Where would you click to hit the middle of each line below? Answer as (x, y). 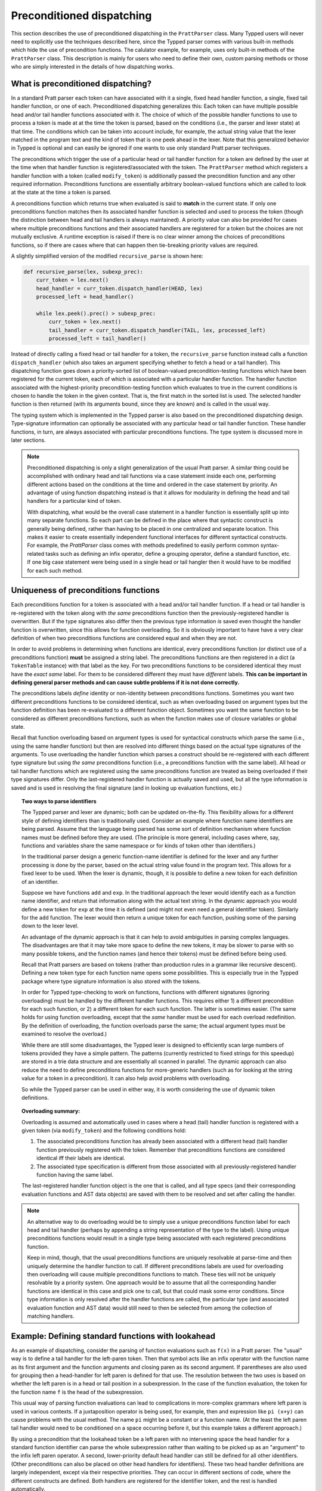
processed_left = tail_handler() (97, 339)
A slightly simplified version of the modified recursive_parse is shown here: (107, 256)
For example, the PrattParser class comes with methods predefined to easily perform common (143, 545)
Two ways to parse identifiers (59, 802)
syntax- (270, 545)
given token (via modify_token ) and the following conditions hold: (104, 1131)
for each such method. (55, 570)
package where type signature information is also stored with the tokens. (111, 981)
